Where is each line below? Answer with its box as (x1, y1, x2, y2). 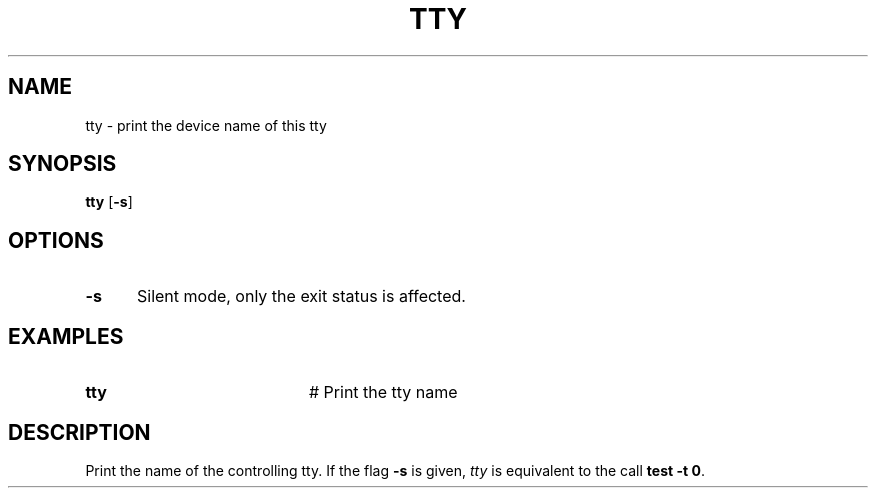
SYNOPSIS (8, 151, 117, 177)
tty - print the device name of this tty (85, 116, 327, 134)
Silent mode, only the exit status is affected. (136, 286, 466, 307)
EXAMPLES (8, 323, 124, 349)
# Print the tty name (308, 382, 458, 403)
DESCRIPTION (8, 419, 151, 445)
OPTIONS (8, 227, 104, 253)
